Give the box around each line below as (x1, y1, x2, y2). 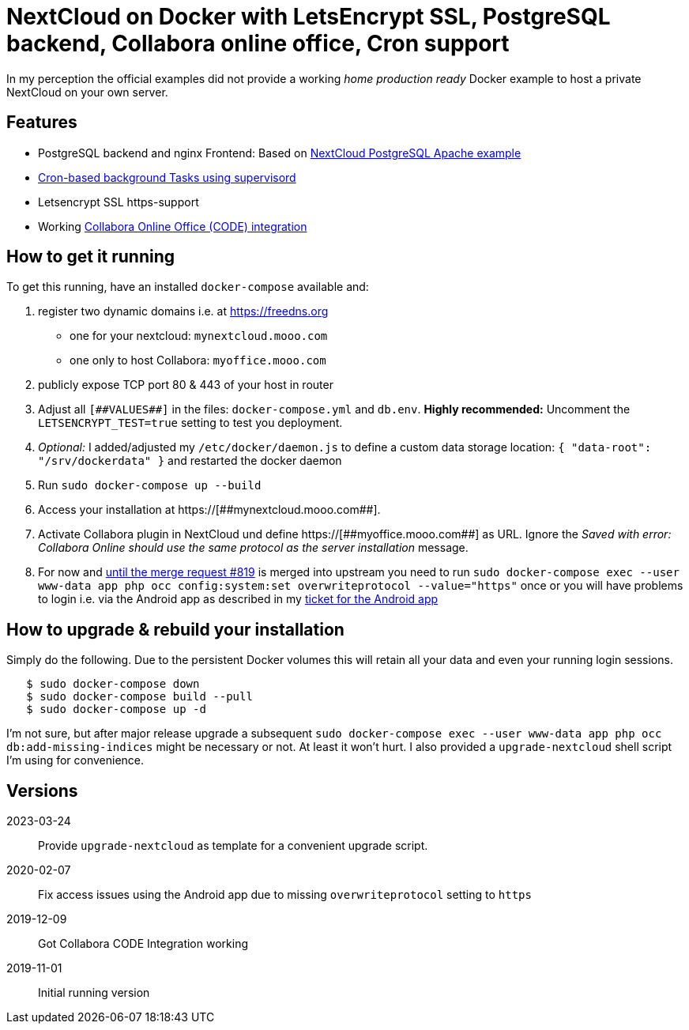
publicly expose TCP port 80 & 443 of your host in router (38, 378, 333, 392)
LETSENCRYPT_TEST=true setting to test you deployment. (38, 416, 343, 430)
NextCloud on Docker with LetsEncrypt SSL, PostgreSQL (6, 3, 611, 30)
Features (6, 112, 77, 133)
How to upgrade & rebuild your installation (6, 619, 344, 640)
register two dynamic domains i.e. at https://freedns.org (38, 304, 329, 319)
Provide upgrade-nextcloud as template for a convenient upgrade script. (38, 839, 428, 853)
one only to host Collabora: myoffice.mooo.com (70, 353, 326, 368)
